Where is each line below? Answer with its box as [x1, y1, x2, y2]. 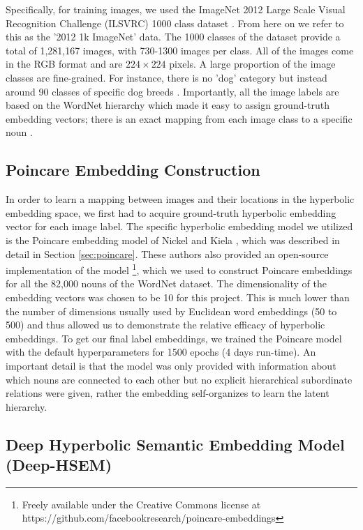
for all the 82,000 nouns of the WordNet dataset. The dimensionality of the [6, 276, 327, 291]
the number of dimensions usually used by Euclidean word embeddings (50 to [6, 303, 337, 318]
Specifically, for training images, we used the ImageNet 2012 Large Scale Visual [6, 2, 346, 16]
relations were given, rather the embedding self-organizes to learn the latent [6, 386, 329, 400]
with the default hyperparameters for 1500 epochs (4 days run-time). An [6, 344, 316, 359]
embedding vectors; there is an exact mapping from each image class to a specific [6, 111, 353, 126]
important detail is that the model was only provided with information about [6, 358, 336, 372]
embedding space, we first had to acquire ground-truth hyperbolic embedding [6, 205, 336, 220]
